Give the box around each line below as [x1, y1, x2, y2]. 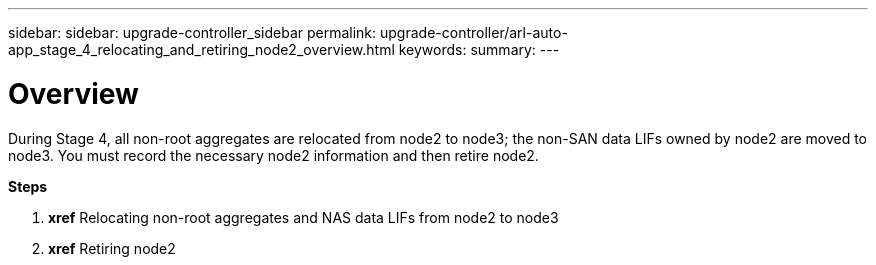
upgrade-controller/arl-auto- [380, 24, 568, 41]
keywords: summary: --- [398, 41, 560, 58]
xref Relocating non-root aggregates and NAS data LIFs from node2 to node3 [48, 208, 559, 226]
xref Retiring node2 [48, 239, 176, 257]
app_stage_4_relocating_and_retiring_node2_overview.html [8, 41, 395, 58]
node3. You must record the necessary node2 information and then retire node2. [8, 146, 539, 164]
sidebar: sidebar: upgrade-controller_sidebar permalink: [8, 24, 377, 41]
